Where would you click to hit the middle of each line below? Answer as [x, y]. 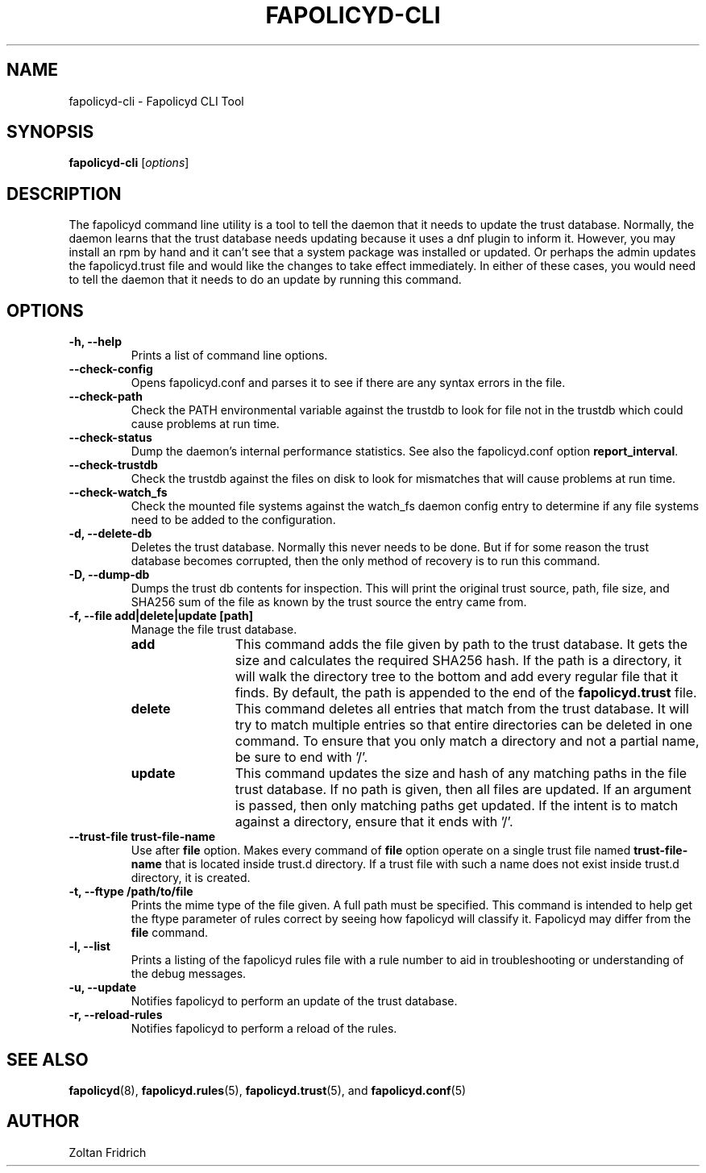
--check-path [106, 397]
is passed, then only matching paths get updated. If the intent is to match [457, 806]
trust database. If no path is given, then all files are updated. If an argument [463, 790]
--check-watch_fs [118, 493]
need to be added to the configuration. [233, 520]
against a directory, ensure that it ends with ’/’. [374, 822]
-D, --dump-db [109, 575]
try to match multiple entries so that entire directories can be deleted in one [464, 725]
